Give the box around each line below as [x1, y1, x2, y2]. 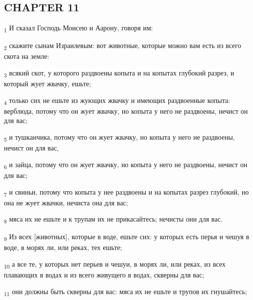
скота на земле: [4, 51, 49, 61]
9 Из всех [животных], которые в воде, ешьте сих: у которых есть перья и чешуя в [4, 231, 250, 243]
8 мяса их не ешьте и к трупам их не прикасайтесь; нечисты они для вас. [4, 214, 223, 225]
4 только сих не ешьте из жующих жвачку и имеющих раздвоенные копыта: [4, 95, 230, 106]
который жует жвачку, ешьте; [4, 78, 91, 89]
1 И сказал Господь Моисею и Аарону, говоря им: [4, 23, 153, 34]
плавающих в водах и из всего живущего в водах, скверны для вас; [4, 270, 205, 280]
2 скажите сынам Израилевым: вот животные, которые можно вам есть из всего [4, 40, 241, 52]
